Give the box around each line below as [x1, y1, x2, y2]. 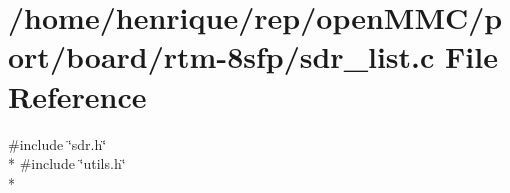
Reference [8, 75, 147, 116]
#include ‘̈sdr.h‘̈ [8, 133, 107, 154]
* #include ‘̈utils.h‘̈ [8, 153, 126, 174]
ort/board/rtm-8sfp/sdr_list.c [8, 36, 435, 77]
